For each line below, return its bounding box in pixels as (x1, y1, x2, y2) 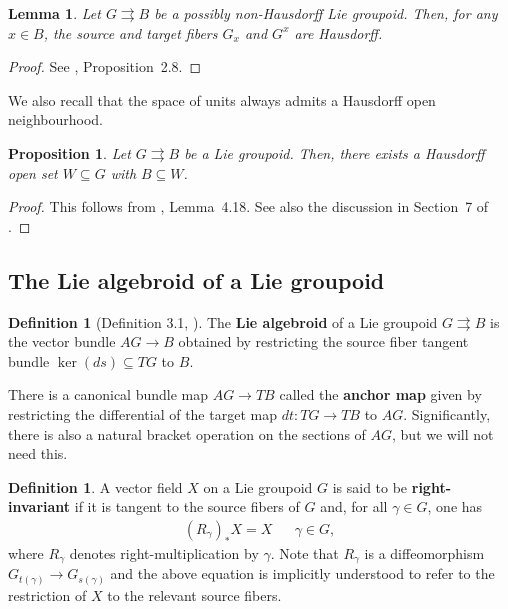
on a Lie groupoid (203, 476, 313, 497)
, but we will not (392, 423, 494, 444)
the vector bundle (8, 331, 116, 352)
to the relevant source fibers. (107, 584, 282, 605)
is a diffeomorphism (364, 542, 485, 563)
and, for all (320, 496, 388, 517)
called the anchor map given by (279, 384, 482, 405)
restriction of (8, 584, 87, 605)
